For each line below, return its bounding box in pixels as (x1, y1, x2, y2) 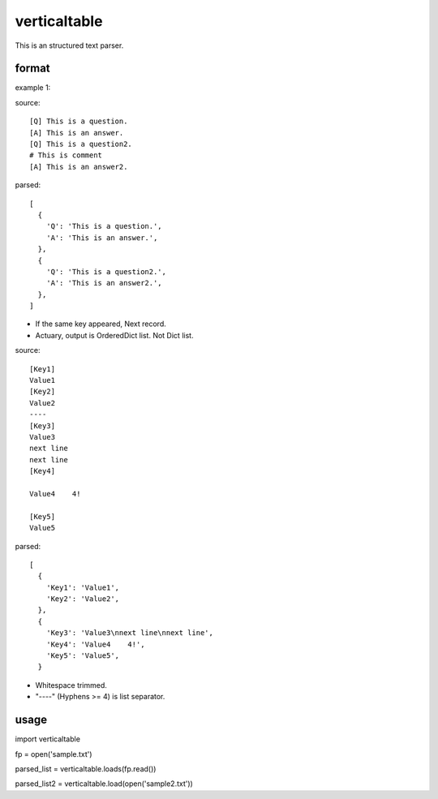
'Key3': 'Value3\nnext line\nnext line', (45, 629, 214, 638)
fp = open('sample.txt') (15, 749, 92, 758)
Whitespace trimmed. (35, 680, 107, 689)
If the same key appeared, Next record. (35, 319, 166, 329)
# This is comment (29, 151, 103, 160)
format (15, 62, 50, 75)
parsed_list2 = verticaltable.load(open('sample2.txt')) (15, 779, 194, 788)
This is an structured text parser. (15, 41, 124, 50)
